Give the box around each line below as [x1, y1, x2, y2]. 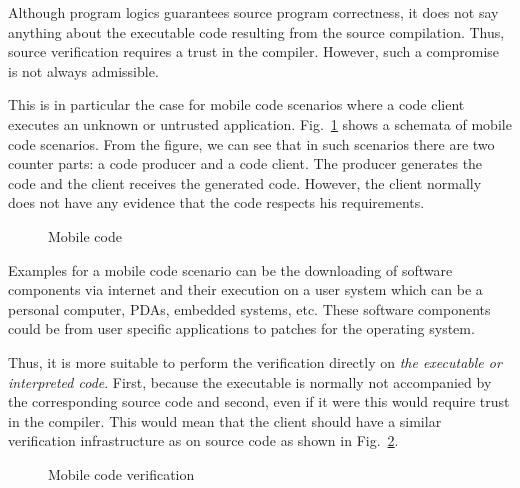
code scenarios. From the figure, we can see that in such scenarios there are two [8, 133, 495, 154]
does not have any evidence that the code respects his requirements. [8, 192, 425, 213]
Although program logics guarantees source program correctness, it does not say [8, 2, 499, 22]
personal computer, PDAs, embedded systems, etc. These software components [8, 298, 491, 319]
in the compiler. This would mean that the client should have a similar [8, 410, 442, 431]
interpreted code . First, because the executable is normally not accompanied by [8, 371, 492, 392]
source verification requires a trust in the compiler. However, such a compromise [8, 41, 500, 62]
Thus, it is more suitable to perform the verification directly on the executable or [8, 351, 502, 372]
